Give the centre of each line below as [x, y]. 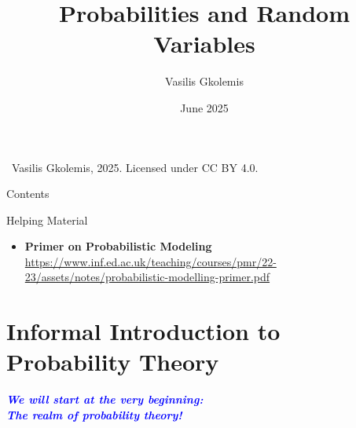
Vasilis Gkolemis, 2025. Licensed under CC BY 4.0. [135, 167]
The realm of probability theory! [94, 414]
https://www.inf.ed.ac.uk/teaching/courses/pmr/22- [150, 261]
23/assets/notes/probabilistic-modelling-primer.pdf [147, 277]
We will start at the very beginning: [105, 399]
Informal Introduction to [143, 331]
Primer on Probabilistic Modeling [118, 246]
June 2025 [204, 107]
